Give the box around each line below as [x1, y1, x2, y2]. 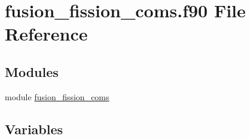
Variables [5, 119, 63, 138]
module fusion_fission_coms [5, 90, 109, 103]
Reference [5, 21, 88, 46]
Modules [5, 62, 59, 81]
